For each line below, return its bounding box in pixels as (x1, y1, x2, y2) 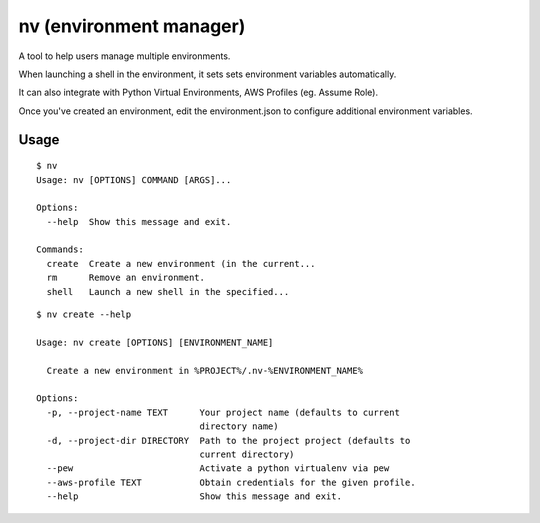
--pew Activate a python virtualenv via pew (46, 463, 390, 474)
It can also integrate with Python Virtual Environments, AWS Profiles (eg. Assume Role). (18, 86, 379, 99)
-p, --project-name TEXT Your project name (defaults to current (46, 406, 400, 418)
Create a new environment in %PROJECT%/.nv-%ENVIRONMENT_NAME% (46, 365, 364, 376)
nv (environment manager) (18, 15, 246, 37)
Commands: (36, 244, 84, 255)
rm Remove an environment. (46, 272, 205, 284)
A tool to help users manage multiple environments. (18, 50, 231, 62)
